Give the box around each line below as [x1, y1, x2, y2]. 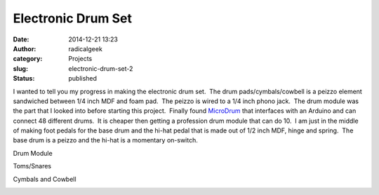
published [68, 74, 98, 83]
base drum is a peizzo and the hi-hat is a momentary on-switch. [13, 136, 198, 144]
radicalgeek [68, 44, 103, 53]
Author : [13, 44, 36, 53]
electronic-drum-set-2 [68, 64, 133, 73]
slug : [13, 64, 28, 73]
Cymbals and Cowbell [13, 175, 77, 183]
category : [13, 55, 43, 63]
